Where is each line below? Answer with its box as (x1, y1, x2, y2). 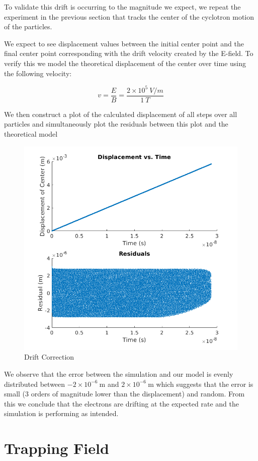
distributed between (4, 378, 65, 389)
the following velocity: (4, 68, 72, 78)
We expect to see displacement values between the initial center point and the (4, 38, 244, 48)
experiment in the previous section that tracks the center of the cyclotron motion (4, 11, 254, 22)
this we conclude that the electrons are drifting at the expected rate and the (4, 398, 239, 409)
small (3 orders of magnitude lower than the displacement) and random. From (4, 388, 245, 399)
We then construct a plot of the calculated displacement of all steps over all (4, 108, 237, 119)
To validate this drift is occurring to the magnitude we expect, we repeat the (4, 2, 241, 12)
